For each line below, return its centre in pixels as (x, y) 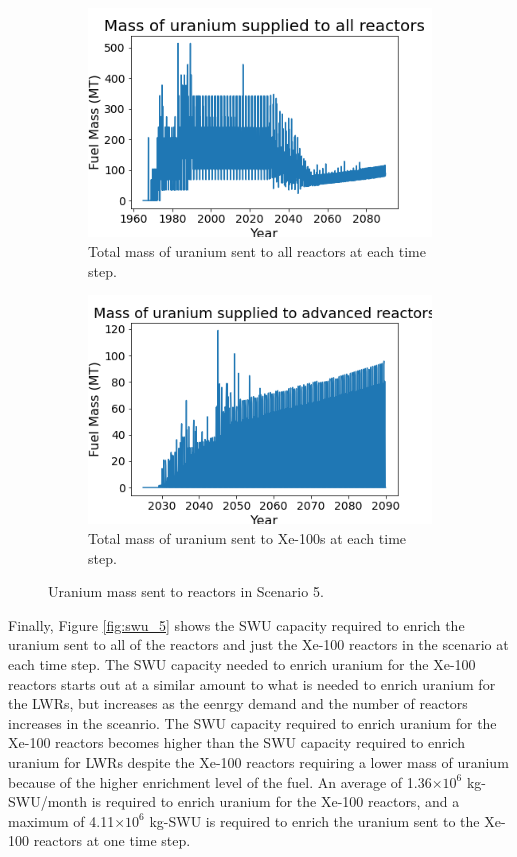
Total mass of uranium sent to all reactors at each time (257, 250)
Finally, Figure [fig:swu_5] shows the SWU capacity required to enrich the (236, 624)
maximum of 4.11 (61, 820)
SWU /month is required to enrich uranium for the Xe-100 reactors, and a (234, 801)
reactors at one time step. (112, 840)
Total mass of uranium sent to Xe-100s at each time (247, 538)
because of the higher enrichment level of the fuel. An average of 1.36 (220, 781)
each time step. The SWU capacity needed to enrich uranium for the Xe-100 (242, 664)
